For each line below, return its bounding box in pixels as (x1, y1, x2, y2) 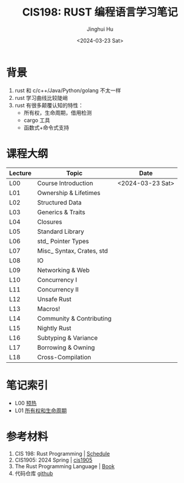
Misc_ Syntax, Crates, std (37, 246, 108, 255)
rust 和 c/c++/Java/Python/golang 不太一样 (14, 87, 121, 94)
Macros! (37, 305, 61, 313)
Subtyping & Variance (37, 334, 98, 342)
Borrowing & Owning (37, 343, 95, 352)
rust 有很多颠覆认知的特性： (14, 102, 84, 109)
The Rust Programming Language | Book (14, 462, 115, 470)
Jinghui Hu (86, 25, 114, 33)
